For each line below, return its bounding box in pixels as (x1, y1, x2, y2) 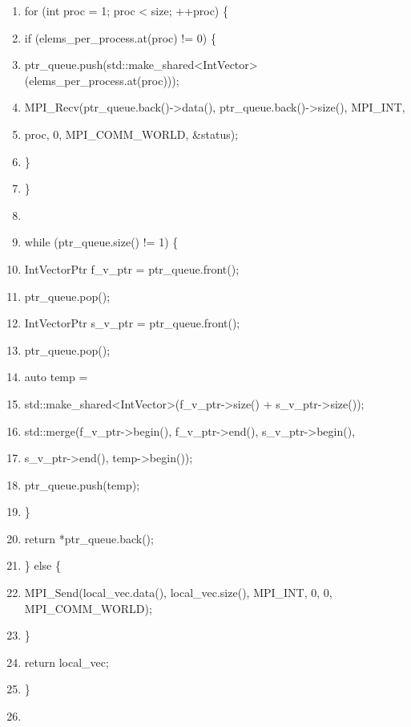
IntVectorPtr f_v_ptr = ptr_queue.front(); (24, 260, 240, 277)
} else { (24, 557, 61, 574)
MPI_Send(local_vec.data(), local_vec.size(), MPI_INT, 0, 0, (24, 584, 332, 601)
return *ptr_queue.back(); (24, 530, 154, 546)
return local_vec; (24, 653, 109, 670)
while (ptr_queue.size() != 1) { (24, 234, 179, 250)
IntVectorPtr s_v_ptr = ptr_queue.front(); (24, 315, 240, 331)
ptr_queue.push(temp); (24, 476, 140, 493)
